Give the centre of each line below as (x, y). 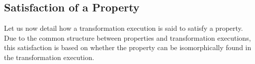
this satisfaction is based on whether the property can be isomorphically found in (128, 47)
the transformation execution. (49, 57)
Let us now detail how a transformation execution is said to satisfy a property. (124, 28)
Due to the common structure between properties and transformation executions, (127, 37)
